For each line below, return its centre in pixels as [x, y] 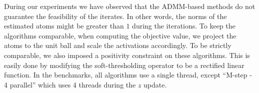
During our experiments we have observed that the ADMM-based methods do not [130, 6]
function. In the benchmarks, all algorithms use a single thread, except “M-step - [128, 75]
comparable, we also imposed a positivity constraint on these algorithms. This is [127, 55]
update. [155, 84]
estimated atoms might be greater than [64, 26]
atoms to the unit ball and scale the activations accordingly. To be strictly [118, 45]
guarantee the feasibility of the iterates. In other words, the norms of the [115, 16]
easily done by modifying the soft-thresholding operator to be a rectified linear [124, 65]
